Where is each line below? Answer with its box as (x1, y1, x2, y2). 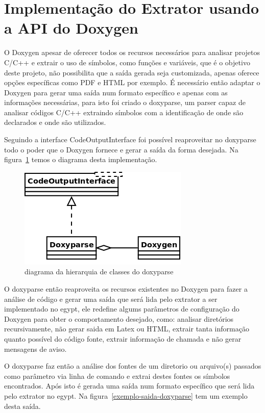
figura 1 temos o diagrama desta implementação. (4, 154, 157, 165)
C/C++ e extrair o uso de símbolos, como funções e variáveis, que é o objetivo (4, 57, 250, 67)
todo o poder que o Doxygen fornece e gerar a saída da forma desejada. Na (4, 144, 238, 154)
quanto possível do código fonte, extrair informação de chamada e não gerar (4, 333, 242, 344)
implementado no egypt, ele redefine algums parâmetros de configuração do (4, 303, 239, 314)
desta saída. (4, 400, 41, 411)
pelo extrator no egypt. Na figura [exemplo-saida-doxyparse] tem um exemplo (4, 390, 248, 401)
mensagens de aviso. (4, 343, 67, 354)
